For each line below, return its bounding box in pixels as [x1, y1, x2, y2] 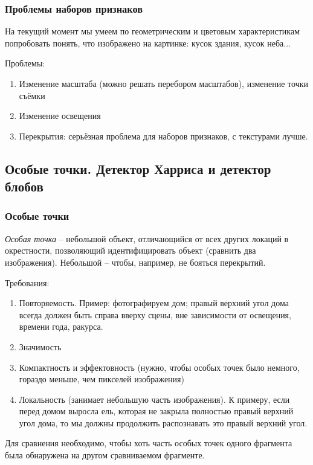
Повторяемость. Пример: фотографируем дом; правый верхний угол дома [19, 297, 289, 309]
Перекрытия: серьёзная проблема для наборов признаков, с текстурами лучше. [19, 129, 308, 142]
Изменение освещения [19, 109, 101, 122]
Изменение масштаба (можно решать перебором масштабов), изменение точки [19, 77, 309, 89]
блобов [5, 177, 44, 196]
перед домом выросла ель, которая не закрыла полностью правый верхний [19, 405, 294, 417]
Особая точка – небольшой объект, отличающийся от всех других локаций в [5, 232, 289, 245]
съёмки [19, 89, 45, 101]
